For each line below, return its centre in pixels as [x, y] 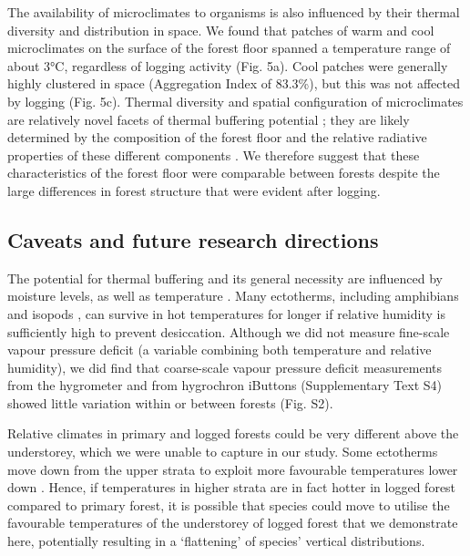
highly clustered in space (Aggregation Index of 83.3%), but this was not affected [234, 83]
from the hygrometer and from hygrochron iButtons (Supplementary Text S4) [225, 385]
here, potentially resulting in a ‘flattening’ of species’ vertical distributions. [216, 541]
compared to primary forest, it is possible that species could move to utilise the [229, 505]
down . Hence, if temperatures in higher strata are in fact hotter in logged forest [232, 487]
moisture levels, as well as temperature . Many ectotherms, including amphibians [233, 296]
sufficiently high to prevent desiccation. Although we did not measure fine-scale [229, 331]
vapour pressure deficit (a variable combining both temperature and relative [220, 350]
